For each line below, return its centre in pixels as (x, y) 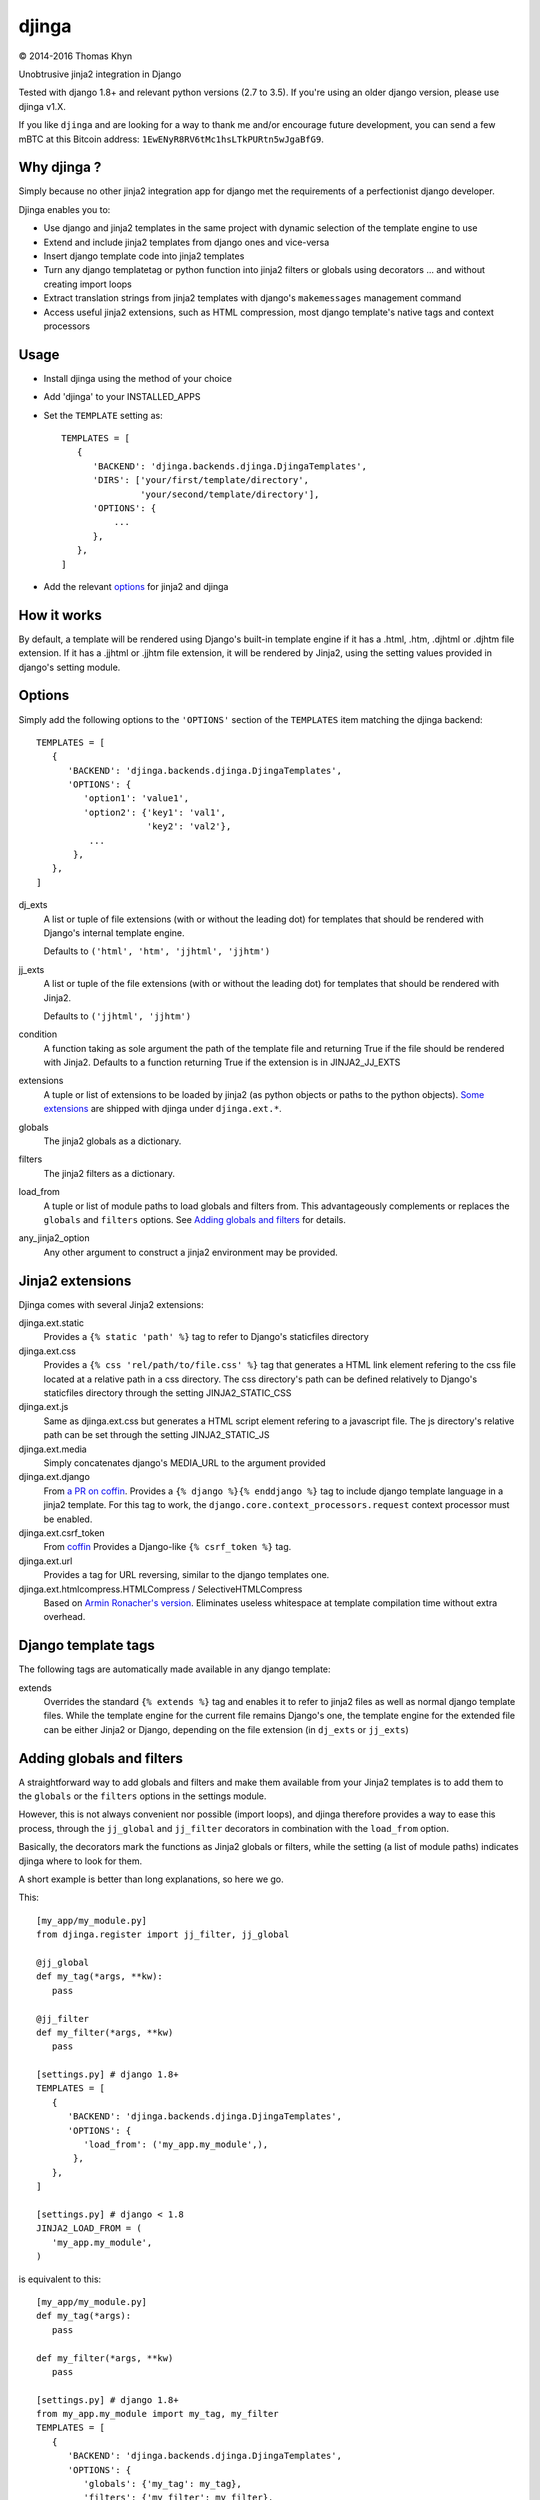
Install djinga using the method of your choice (137, 378)
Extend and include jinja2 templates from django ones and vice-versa (186, 242)
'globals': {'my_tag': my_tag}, (162, 2484)
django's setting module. (69, 667)
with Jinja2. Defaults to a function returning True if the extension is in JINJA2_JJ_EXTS (222, 1062)
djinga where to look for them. (80, 1861)
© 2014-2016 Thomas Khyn (75, 56)
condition (38, 1034)
